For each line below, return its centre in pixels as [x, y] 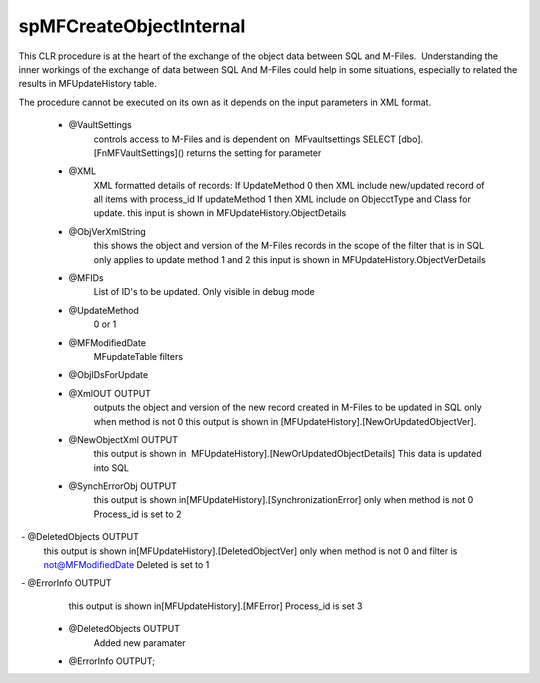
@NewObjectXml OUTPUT [123, 439]
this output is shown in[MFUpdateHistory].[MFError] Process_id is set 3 [215, 606]
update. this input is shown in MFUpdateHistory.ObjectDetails [220, 213]
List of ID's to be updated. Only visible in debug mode [204, 292]
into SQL [111, 467]
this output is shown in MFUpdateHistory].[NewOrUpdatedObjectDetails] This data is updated [287, 454]
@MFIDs [86, 278]
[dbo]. [411, 139]
